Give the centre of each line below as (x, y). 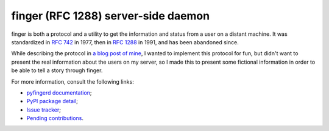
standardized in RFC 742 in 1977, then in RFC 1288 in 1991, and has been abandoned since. (125, 42)
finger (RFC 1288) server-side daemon (111, 16)
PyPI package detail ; (52, 101)
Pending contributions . (55, 118)
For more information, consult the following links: (73, 81)
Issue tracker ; (44, 110)
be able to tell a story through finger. (57, 70)
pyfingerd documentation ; (59, 92)
